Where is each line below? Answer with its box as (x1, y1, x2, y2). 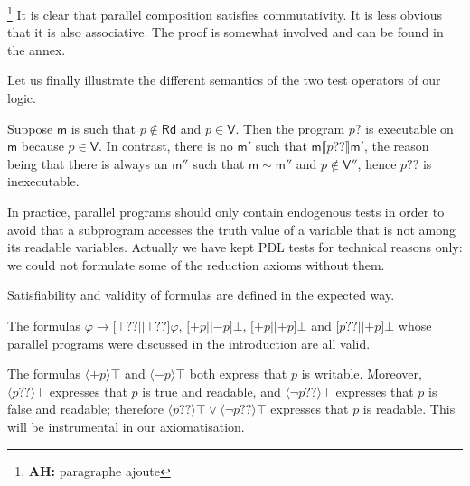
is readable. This (362, 399, 456, 418)
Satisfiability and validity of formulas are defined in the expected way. (7, 285, 395, 304)
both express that (189, 364, 287, 383)
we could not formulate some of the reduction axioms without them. (7, 255, 385, 274)
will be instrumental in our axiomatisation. (7, 416, 245, 435)
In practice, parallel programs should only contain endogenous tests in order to (7, 202, 445, 220)
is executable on (365, 118, 454, 137)
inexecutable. (7, 172, 80, 191)
